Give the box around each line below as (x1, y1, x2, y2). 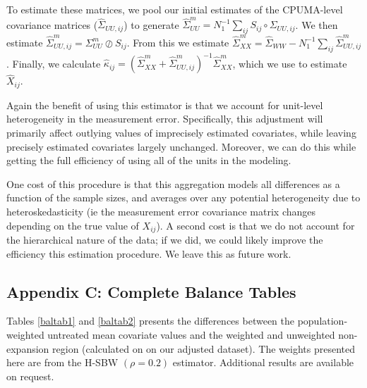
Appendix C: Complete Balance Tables (6, 280, 296, 302)
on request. (6, 368, 54, 383)
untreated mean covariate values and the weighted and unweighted (47, 327, 335, 342)
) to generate (124, 17, 179, 32)
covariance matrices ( (6, 17, 98, 32)
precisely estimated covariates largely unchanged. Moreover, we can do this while (6, 139, 356, 154)
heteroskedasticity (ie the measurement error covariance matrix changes (6, 204, 316, 218)
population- (297, 313, 348, 328)
